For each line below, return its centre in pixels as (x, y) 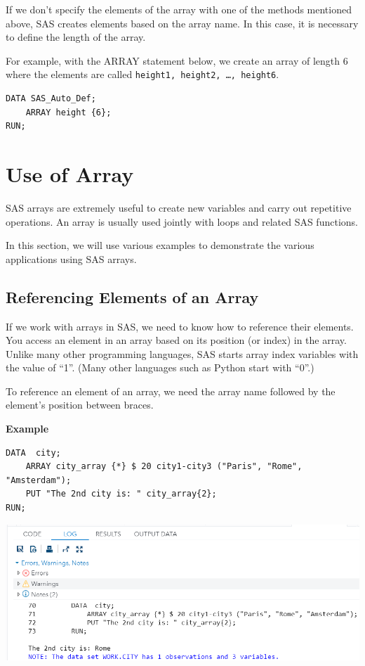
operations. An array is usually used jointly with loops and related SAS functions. (182, 221)
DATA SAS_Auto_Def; (51, 99)
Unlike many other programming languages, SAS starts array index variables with (182, 353)
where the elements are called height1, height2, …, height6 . (142, 74)
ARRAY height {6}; (68, 112)
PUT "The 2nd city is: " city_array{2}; (121, 494)
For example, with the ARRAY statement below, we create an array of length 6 (177, 60)
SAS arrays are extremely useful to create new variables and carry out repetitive (179, 207)
